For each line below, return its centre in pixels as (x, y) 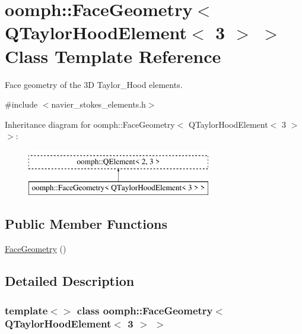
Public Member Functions (86, 224)
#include (21, 104)
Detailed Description (70, 281)
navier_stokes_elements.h (98, 104)
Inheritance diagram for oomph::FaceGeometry (90, 124)
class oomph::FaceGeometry (145, 310)
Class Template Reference (113, 56)
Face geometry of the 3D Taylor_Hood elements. (94, 84)
